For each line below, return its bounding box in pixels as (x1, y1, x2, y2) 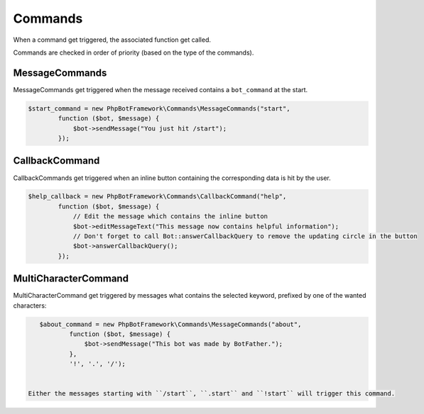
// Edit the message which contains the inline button (72, 213, 268, 220)
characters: (13, 301, 47, 310)
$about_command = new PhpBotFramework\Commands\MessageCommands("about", (39, 320, 302, 328)
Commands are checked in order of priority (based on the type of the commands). (13, 48, 254, 57)
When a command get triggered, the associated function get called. (13, 35, 211, 44)
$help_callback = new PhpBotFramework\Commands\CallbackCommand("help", (28, 192, 287, 201)
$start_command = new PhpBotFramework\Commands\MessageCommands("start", (28, 104, 290, 113)
